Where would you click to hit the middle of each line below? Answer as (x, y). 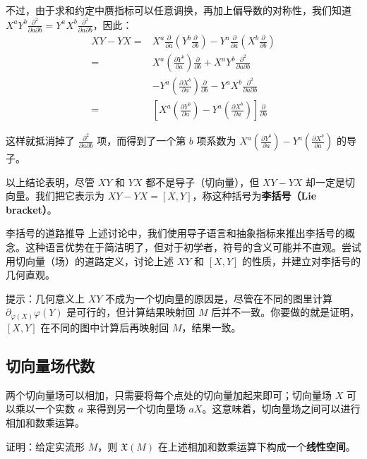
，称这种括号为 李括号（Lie (254, 196)
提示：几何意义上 (45, 298)
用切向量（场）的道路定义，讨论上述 (90, 261)
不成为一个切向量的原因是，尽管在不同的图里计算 (219, 298)
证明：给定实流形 (45, 446)
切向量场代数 (50, 365)
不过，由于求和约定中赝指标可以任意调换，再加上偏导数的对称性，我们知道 (179, 10)
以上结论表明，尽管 (50, 182)
